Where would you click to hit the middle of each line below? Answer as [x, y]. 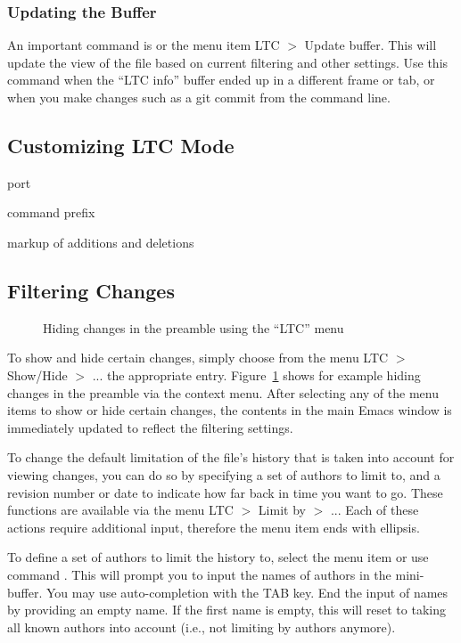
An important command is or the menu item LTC [144, 45]
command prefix [51, 212]
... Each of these [375, 510]
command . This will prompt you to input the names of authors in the [199, 574]
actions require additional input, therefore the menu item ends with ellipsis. [214, 527]
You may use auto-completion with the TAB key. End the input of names [247, 592]
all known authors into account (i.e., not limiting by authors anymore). [202, 627]
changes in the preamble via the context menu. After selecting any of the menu [223, 392]
